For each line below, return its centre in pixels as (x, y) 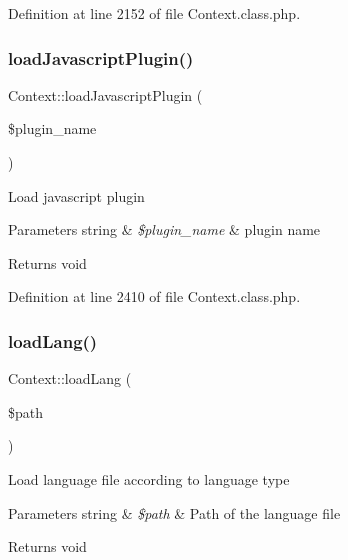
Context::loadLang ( (70, 378)
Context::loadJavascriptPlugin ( (105, 94)
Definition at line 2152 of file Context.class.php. (154, 13)
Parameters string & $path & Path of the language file (174, 512)
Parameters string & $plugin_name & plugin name (164, 229)
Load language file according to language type (149, 478)
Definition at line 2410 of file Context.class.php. (154, 296)
